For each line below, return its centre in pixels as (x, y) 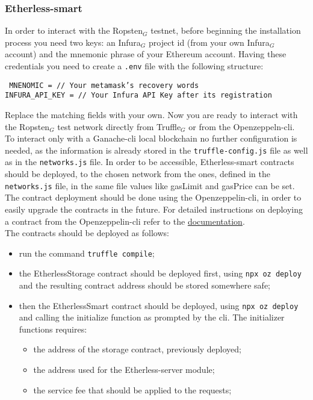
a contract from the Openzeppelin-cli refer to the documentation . (125, 221)
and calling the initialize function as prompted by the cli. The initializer (152, 317)
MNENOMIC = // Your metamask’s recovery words (104, 85)
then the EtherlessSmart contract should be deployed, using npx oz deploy (159, 305)
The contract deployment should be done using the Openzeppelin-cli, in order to (153, 197)
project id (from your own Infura (209, 42)
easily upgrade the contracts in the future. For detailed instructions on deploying (154, 209)
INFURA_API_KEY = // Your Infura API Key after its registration (138, 95)
